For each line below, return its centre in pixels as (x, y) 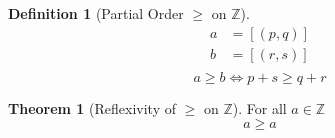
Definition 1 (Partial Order (96, 13)
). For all (259, 107)
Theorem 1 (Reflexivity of (92, 107)
